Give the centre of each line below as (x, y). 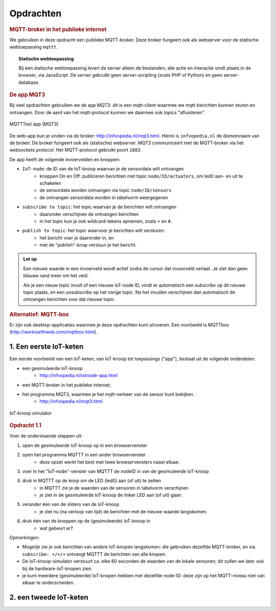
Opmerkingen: (25, 538)
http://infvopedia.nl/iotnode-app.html (79, 376)
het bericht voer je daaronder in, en (77, 237)
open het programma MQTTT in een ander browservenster (84, 455)
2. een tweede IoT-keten (49, 597)
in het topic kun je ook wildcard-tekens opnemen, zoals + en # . (106, 221)
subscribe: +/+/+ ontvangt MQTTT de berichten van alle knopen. (94, 554)
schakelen (50, 183)
